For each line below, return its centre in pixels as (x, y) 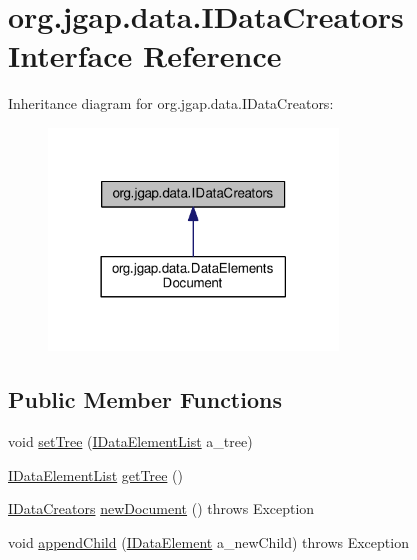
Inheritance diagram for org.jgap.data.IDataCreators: (171, 103)
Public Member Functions (145, 399)
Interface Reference (145, 55)
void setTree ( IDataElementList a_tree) (130, 441)
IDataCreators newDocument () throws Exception (161, 508)
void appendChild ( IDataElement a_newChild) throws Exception (208, 542)
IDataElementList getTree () (95, 474)
